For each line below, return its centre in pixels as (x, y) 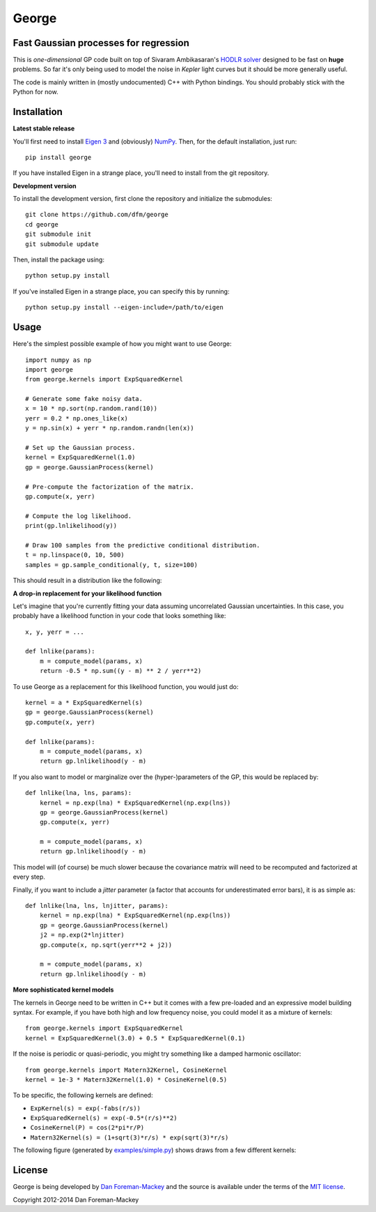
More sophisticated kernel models (63, 990)
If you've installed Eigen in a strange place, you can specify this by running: (121, 291)
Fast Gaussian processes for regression (101, 43)
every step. (29, 877)
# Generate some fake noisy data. (84, 399)
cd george (42, 224)
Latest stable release (44, 128)
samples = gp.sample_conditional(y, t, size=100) (112, 565)
